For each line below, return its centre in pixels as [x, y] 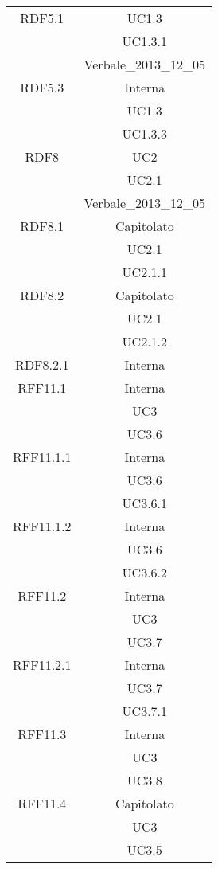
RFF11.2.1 [42, 665]
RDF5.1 [42, 18]
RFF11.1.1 [42, 457]
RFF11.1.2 [42, 526]
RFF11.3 [42, 734]
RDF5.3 [42, 87]
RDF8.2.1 [42, 364]
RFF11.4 [42, 803]
